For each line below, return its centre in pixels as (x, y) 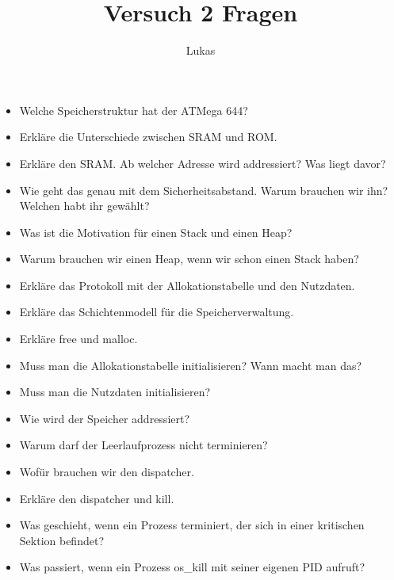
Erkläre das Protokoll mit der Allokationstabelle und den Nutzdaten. (187, 285)
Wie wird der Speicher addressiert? (105, 418)
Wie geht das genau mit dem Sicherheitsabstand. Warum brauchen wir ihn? (204, 190)
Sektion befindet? (61, 540)
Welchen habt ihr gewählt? (84, 206)
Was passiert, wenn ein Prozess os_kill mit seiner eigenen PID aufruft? (192, 567)
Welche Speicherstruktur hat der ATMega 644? (134, 110)
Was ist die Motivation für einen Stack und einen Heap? (156, 232)
